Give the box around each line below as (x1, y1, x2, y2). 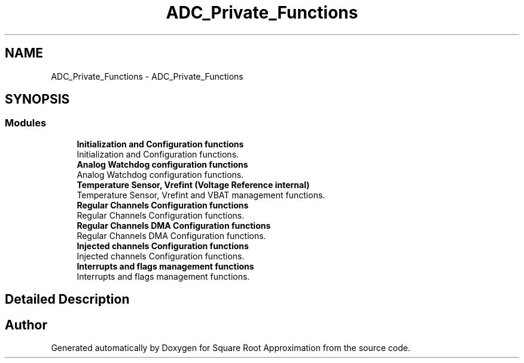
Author (5, 317, 47, 332)
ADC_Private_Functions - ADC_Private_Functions (51, 71, 243, 81)
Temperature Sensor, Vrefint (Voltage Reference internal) (77, 179, 310, 190)
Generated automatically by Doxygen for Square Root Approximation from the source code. (51, 343, 410, 353)
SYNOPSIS (5, 92, 70, 107)
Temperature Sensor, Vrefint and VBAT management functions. (77, 189, 325, 200)
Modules (5, 117, 47, 129)
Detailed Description (5, 292, 130, 307)
